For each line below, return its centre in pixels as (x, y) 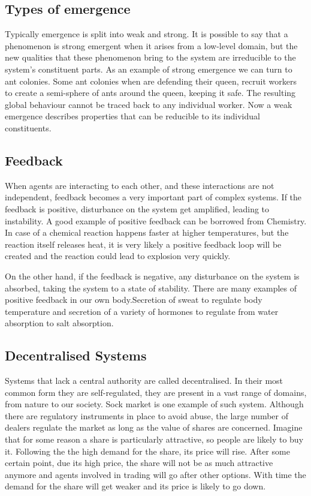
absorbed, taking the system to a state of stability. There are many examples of (151, 288)
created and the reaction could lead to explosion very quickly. (118, 256)
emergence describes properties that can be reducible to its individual (132, 116)
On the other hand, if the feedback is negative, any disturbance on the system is (152, 276)
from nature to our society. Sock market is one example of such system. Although (154, 404)
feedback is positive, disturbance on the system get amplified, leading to (137, 208)
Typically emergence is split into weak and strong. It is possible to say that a (147, 34)
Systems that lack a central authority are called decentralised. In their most (144, 381)
